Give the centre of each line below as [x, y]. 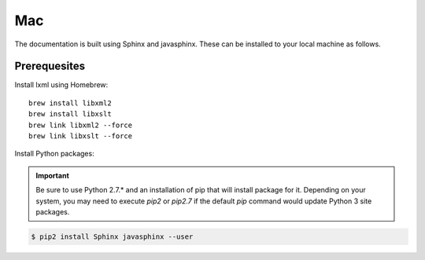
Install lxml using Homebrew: [61, 85]
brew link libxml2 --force [81, 125]
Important [53, 175]
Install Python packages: [54, 154]
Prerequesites [50, 66]
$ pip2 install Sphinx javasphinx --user [112, 236]
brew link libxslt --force [81, 136]
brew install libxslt [70, 114]
